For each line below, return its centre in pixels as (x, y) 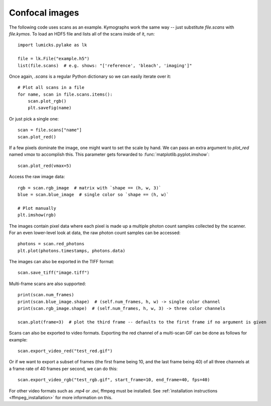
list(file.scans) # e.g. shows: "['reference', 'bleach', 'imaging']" (105, 65)
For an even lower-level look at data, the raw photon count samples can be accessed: (95, 233)
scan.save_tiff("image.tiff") (54, 273)
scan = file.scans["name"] (50, 130)
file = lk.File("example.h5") (54, 59)
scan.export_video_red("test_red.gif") (65, 351)
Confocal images (44, 13)
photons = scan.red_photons (51, 244)
